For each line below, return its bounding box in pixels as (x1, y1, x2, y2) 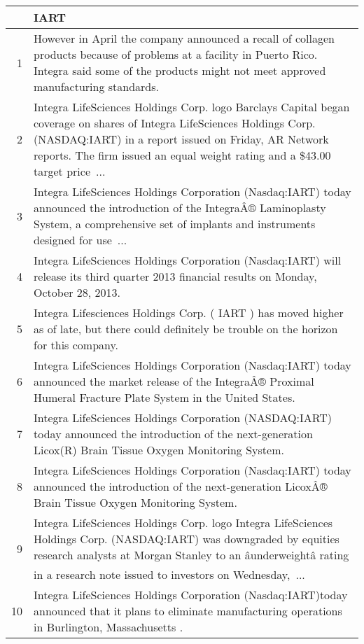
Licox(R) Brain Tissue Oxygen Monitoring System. (34, 442, 284, 458)
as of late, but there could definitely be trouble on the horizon (34, 321, 338, 337)
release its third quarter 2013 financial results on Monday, (34, 268, 317, 284)
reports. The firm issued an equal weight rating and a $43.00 (34, 147, 331, 163)
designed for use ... (34, 232, 127, 248)
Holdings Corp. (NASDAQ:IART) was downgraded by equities (34, 531, 339, 547)
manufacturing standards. (34, 78, 159, 94)
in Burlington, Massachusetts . (34, 619, 183, 635)
